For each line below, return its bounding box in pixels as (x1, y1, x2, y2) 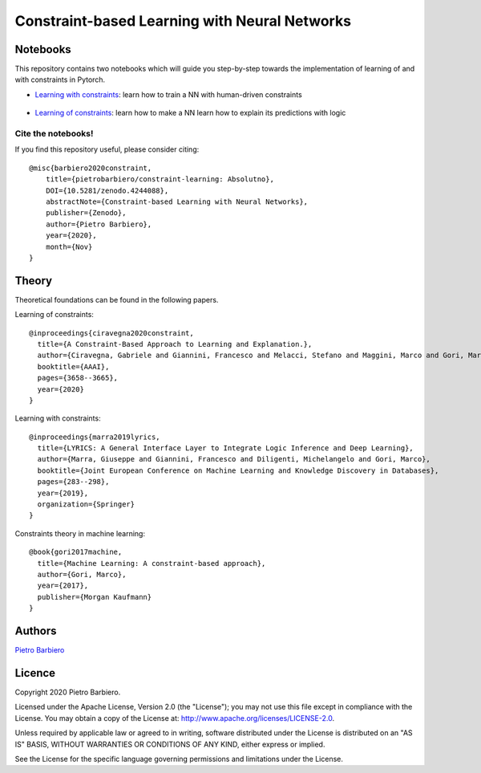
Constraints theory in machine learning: (14, 528, 146, 538)
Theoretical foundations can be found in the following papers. (14, 295, 219, 304)
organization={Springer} (37, 500, 135, 509)
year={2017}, (37, 581, 89, 590)
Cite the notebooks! (14, 128, 94, 139)
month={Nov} (45, 242, 93, 251)
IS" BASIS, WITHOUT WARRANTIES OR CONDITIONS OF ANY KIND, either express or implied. (14, 739, 325, 749)
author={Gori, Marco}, (37, 570, 127, 579)
